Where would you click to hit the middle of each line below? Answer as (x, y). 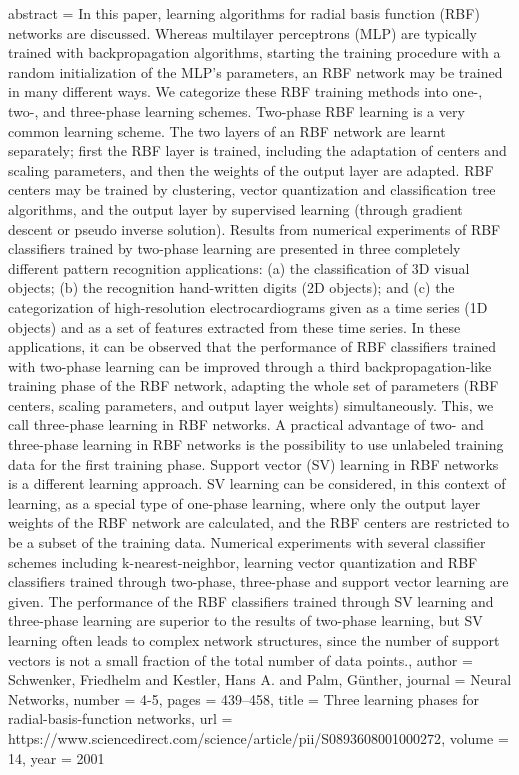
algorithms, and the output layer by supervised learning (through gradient (235, 208)
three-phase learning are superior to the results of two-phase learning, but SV (245, 620)
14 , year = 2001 (56, 757)
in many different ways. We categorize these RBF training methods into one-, (245, 91)
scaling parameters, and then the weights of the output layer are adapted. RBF (251, 169)
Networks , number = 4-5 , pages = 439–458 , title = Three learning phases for (244, 698)
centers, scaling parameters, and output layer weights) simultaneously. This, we (251, 404)
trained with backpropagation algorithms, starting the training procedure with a (254, 52)
